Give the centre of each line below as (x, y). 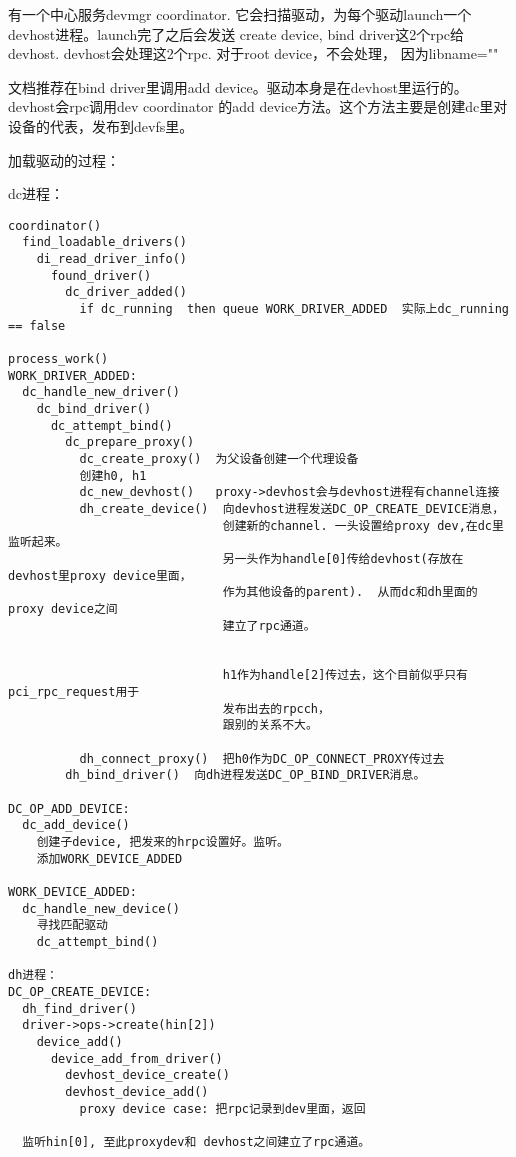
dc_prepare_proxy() (130, 442)
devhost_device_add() (137, 1091)
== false (37, 325)
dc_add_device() (76, 825)
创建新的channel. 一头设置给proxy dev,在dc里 (363, 525)
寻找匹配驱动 (72, 925)
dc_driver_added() (126, 292)
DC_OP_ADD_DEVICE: (69, 808)
